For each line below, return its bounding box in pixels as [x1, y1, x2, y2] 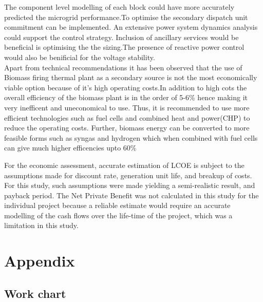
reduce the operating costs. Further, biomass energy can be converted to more [4, 122, 250, 133]
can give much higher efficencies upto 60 [4, 142, 130, 153]
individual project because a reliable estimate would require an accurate [4, 200, 231, 211]
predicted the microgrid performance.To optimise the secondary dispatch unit [4, 11, 248, 22]
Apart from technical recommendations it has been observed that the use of [4, 62, 242, 72]
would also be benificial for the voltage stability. [4, 51, 155, 62]
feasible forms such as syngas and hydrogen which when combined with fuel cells [4, 132, 258, 143]
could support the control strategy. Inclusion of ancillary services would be [4, 31, 239, 42]
